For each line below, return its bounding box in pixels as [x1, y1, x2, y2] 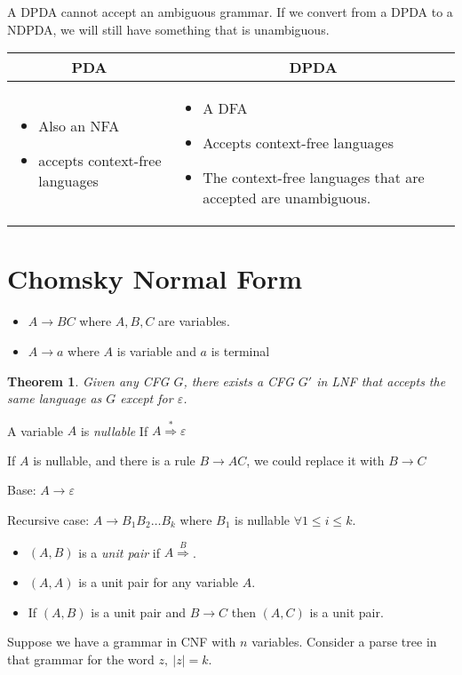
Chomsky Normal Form [7, 260, 302, 297]
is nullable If [80, 421, 148, 440]
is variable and [116, 341, 196, 360]
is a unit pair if [78, 543, 161, 561]
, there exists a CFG [183, 371, 294, 390]
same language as [7, 389, 102, 408]
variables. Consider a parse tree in [251, 632, 437, 651]
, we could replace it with [246, 450, 385, 469]
